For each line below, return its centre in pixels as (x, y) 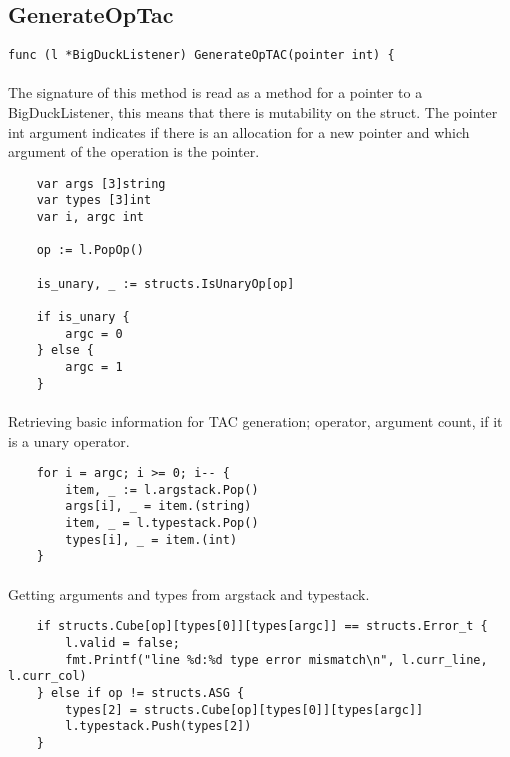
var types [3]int (94, 200)
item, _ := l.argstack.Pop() (162, 489)
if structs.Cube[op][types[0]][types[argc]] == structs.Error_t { (262, 626)
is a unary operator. (69, 440)
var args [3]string (101, 183)
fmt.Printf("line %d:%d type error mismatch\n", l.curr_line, (276, 659)
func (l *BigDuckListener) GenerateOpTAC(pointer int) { (201, 55)
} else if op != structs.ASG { (140, 692)
